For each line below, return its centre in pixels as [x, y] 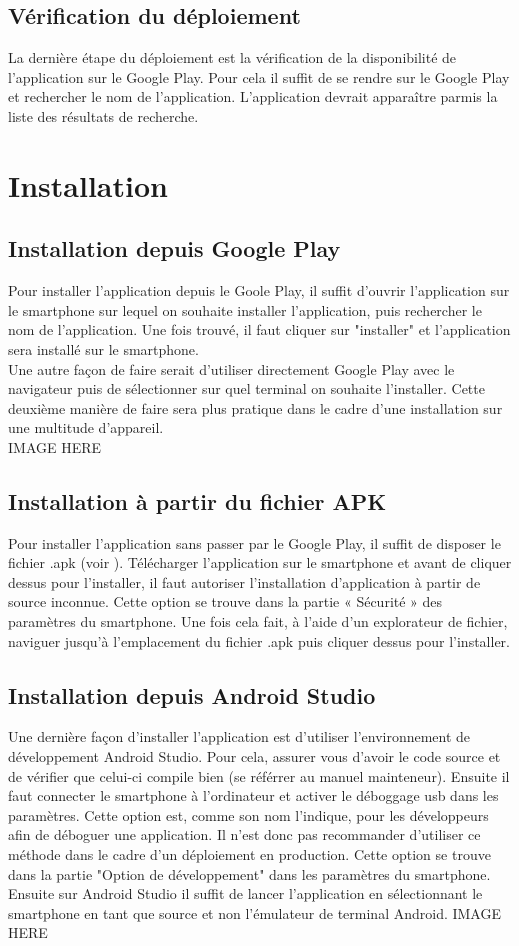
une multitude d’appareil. [86, 427]
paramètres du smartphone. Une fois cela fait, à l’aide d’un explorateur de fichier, [258, 621]
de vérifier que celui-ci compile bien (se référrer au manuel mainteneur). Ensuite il [259, 775]
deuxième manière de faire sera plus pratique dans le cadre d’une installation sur [255, 407]
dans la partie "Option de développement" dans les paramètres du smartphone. [249, 873]
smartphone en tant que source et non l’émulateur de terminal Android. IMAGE [254, 912]
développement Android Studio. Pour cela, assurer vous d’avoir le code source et [254, 756]
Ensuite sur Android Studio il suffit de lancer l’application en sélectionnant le [245, 893]
